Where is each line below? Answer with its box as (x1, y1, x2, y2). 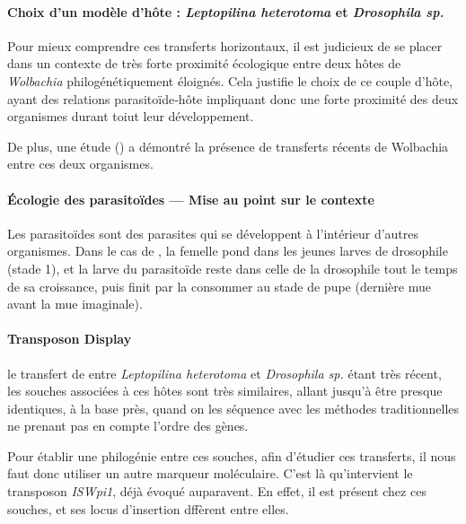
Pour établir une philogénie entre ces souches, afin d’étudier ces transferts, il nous (7, 446, 456, 465)
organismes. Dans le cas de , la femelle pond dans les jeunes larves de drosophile (7, 241, 448, 260)
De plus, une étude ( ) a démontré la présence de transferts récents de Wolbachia (7, 136, 449, 155)
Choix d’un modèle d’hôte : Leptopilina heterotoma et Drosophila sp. (7, 2, 444, 21)
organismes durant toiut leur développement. (7, 107, 254, 126)
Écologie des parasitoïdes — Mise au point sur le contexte (7, 189, 374, 208)
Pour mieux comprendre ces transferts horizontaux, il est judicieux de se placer (7, 36, 443, 55)
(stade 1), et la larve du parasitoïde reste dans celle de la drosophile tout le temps (7, 258, 458, 277)
